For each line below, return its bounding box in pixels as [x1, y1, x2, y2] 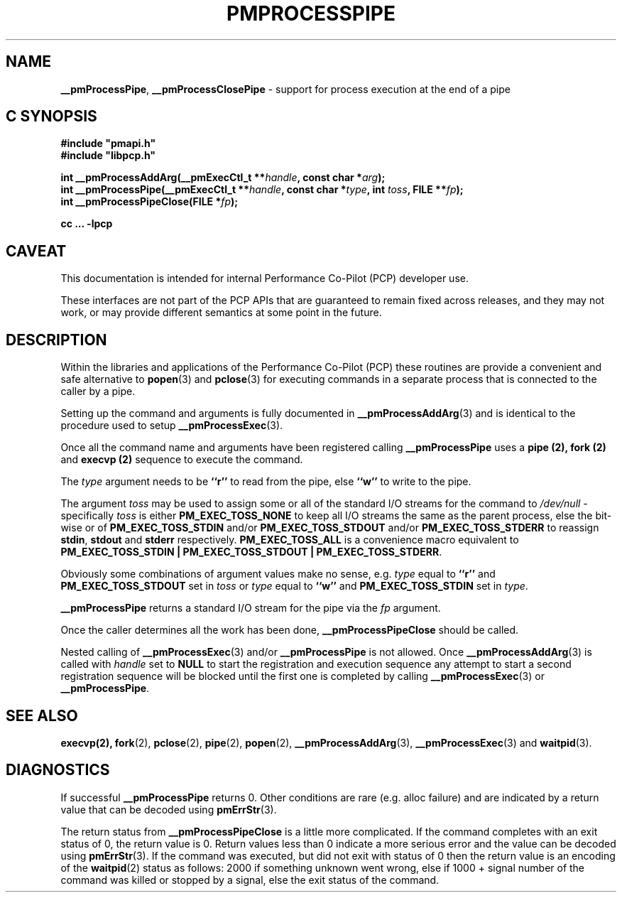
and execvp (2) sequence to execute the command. [60, 453, 303, 466]
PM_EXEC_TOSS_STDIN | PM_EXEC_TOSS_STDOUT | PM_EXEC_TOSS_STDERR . [60, 546, 442, 558]
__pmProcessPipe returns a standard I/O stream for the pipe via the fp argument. [60, 602, 441, 615]
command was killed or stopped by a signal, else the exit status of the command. [60, 873, 440, 886]
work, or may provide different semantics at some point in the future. [60, 306, 382, 319]
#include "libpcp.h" [60, 149, 156, 162]
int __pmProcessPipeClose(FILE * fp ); [60, 195, 239, 208]
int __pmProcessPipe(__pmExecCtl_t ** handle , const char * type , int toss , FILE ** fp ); [60, 183, 464, 196]
